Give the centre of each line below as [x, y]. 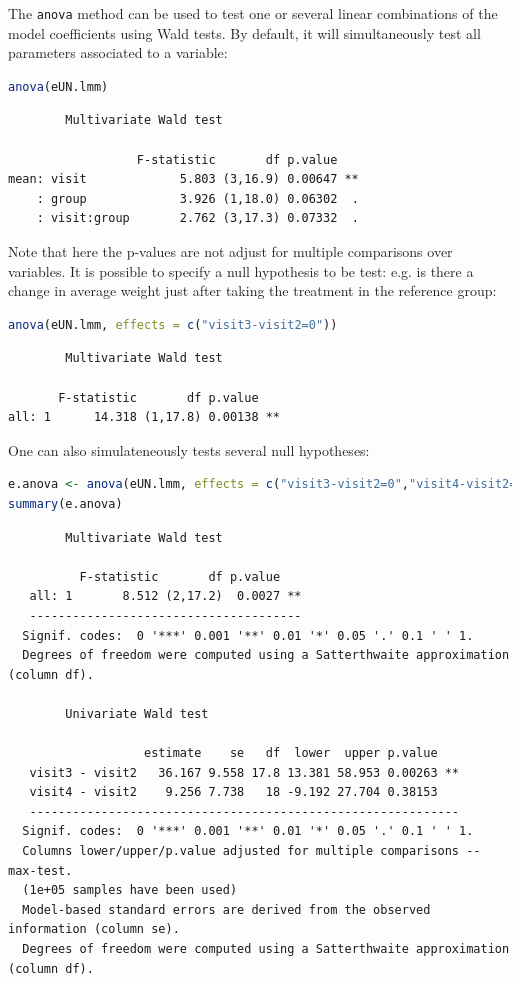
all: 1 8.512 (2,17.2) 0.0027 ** [165, 596]
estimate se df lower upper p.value [291, 753]
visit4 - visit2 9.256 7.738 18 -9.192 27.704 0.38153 [233, 792]
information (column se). [94, 929]
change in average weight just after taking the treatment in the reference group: [252, 290]
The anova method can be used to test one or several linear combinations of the [253, 13]
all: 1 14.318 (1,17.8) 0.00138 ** [144, 417]
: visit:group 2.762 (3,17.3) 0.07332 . [197, 218]
